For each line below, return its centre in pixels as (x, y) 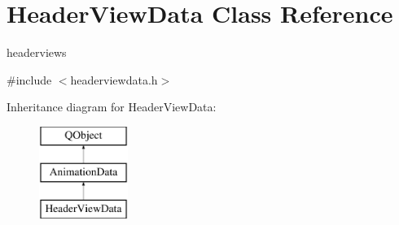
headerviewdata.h (114, 79)
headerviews (37, 52)
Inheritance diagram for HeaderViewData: (112, 107)
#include (29, 79)
